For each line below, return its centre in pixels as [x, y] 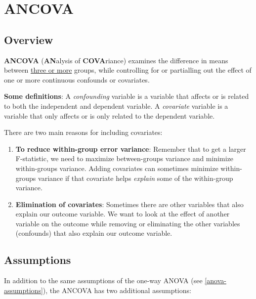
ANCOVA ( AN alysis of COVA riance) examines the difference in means [116, 60]
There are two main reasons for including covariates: [83, 132]
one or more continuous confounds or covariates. [77, 79]
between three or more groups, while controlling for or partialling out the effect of [128, 70]
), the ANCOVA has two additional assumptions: [117, 290]
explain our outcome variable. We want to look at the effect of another [123, 214]
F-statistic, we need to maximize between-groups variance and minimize [125, 158]
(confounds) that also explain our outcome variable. [94, 233]
